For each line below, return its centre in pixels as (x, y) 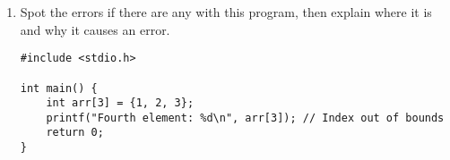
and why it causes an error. (95, 29)
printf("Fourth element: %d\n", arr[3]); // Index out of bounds (245, 118)
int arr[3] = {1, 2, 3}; (120, 103)
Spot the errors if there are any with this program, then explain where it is (226, 12)
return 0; (75, 133)
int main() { (59, 88)
